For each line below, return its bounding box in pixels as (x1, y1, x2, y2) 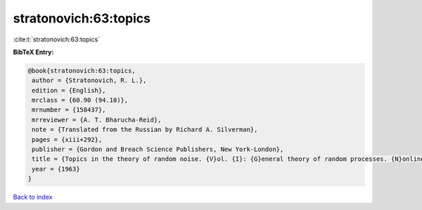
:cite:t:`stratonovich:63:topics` (13, 35, 101, 44)
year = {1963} (32, 165, 80, 173)
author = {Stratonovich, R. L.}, (32, 77, 147, 84)
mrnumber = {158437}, (32, 106, 106, 114)
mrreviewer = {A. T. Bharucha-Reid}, (32, 116, 162, 124)
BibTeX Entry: (13, 48, 54, 56)
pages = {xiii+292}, (32, 136, 103, 143)
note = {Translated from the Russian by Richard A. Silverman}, (32, 126, 258, 133)
